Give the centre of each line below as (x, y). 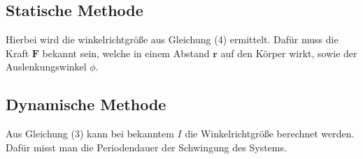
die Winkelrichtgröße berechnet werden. (270, 134)
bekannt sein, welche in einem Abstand (126, 53)
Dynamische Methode (86, 104)
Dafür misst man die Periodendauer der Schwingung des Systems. (146, 147)
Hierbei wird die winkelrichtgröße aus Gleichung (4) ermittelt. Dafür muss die (172, 39)
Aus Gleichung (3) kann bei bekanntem (90, 134)
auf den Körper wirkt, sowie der (289, 53)
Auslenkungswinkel (46, 67)
